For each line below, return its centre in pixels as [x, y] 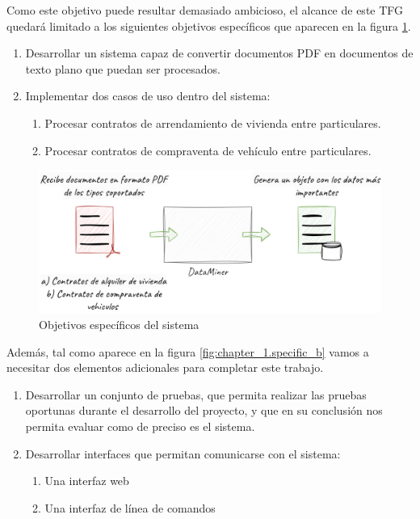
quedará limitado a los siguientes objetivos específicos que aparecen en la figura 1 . [209, 25]
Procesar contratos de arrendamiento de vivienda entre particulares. [213, 122]
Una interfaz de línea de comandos [130, 507]
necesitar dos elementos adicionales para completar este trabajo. [165, 367]
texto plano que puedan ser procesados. [123, 68]
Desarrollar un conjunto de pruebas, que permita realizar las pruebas [196, 394]
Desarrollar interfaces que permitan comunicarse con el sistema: [183, 453]
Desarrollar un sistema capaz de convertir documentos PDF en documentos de [219, 53]
